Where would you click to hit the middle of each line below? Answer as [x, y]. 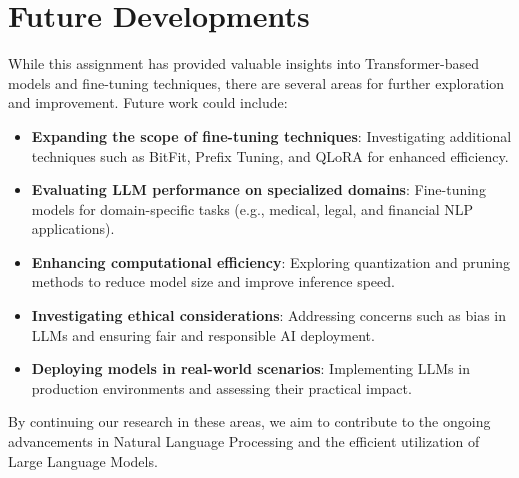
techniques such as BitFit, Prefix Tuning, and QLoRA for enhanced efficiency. [270, 155]
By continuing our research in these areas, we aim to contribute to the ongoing [249, 421]
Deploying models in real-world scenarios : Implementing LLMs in [250, 368]
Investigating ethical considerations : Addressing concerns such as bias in [269, 315]
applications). [73, 228]
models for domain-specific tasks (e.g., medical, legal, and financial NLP [252, 208]
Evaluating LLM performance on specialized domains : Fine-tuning [258, 189]
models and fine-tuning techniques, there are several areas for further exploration [256, 82]
